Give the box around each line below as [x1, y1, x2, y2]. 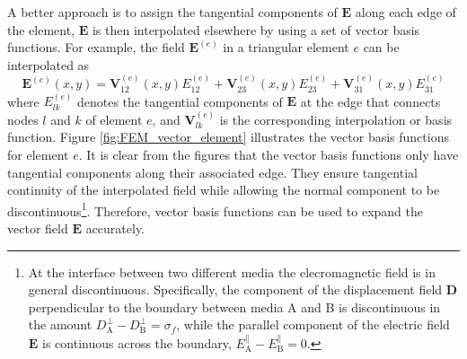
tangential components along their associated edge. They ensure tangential [7, 162, 418, 181]
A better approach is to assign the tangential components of [7, 3, 338, 21]
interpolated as [7, 55, 90, 74]
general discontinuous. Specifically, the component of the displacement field [28, 280, 443, 299]
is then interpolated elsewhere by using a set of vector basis [92, 20, 420, 39]
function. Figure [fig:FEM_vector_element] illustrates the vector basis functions [7, 127, 449, 146]
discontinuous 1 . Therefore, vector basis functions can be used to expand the [7, 198, 423, 220]
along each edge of [355, 3, 456, 21]
